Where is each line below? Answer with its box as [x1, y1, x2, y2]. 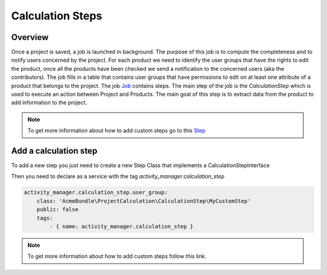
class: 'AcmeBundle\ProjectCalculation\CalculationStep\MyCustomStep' [36, 197, 251, 204]
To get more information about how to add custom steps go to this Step [27, 127, 206, 134]
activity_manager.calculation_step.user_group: [24, 189, 168, 196]
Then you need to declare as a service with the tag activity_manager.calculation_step [11, 173, 225, 180]
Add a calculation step [11, 146, 97, 156]
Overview [11, 32, 49, 42]
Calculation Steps [11, 9, 102, 22]
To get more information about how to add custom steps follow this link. [27, 253, 206, 260]
